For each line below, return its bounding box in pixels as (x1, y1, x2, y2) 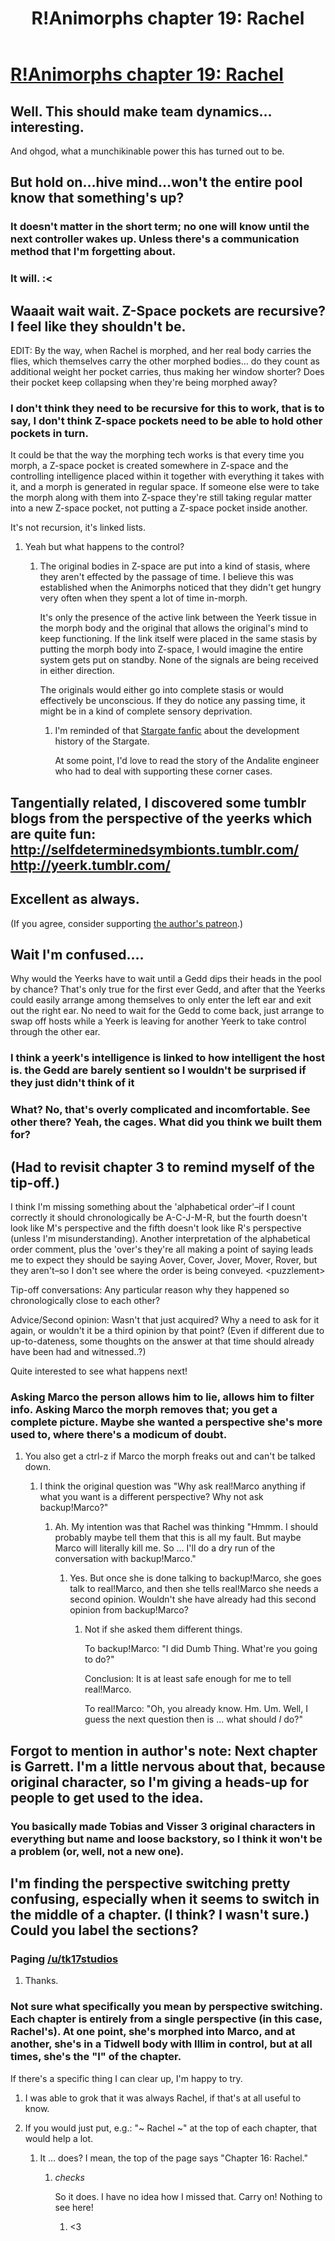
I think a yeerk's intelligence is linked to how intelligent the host (10, 1051, 325, 1065)
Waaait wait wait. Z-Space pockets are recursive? (10, 302, 326, 319)
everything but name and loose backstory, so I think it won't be (10, 1832, 323, 1846)
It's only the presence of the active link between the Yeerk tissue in (39, 612, 317, 624)
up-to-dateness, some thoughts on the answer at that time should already (10, 1335, 315, 1347)
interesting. (10, 118, 85, 136)
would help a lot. (24, 2132, 94, 2144)
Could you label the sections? (10, 1922, 199, 1939)
